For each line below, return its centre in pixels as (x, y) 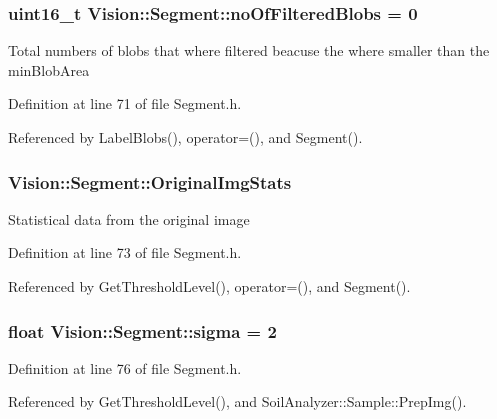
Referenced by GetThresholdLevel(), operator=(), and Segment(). (209, 286)
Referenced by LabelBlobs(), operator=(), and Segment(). (185, 137)
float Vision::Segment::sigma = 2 (142, 330)
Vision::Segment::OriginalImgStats (150, 181)
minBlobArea (49, 69)
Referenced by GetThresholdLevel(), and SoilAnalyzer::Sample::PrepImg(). (237, 401)
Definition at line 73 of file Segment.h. (125, 252)
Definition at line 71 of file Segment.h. (125, 103)
